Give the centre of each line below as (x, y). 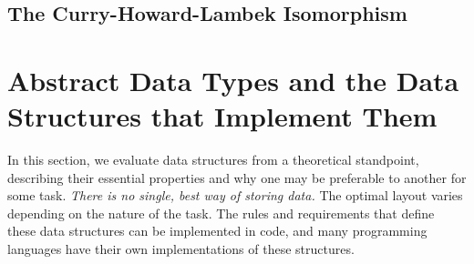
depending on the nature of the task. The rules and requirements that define (221, 213)
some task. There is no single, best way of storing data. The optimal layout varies (235, 195)
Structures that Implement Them (222, 116)
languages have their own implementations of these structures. (181, 249)
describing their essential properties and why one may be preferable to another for (237, 177)
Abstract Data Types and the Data (233, 80)
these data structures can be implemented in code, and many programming (217, 231)
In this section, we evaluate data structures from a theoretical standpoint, (213, 160)
